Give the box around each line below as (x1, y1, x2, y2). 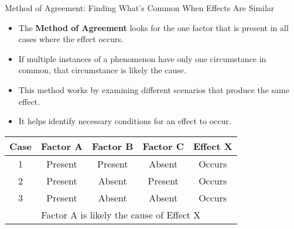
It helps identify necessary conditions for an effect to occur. (18, 115, 231, 127)
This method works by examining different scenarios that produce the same (18, 83, 289, 95)
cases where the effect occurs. (18, 33, 124, 45)
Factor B (92, 139, 134, 153)
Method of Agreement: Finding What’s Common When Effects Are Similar (5, 2, 275, 13)
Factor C (142, 139, 184, 153)
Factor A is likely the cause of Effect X (41, 207, 201, 221)
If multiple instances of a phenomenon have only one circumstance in (18, 52, 266, 64)
